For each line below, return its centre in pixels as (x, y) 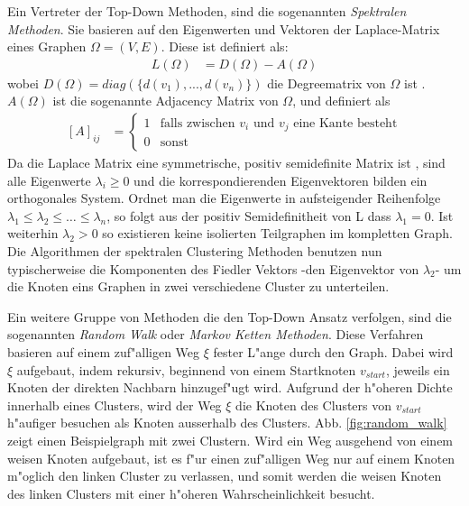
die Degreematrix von (326, 83)
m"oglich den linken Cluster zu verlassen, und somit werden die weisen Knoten (225, 476)
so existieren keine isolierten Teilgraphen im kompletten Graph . (277, 233)
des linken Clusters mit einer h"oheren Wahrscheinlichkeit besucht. (191, 493)
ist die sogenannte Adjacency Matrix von (166, 101)
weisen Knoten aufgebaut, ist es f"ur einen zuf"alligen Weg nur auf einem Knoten (231, 458)
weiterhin (33, 233)
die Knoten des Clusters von (314, 405)
